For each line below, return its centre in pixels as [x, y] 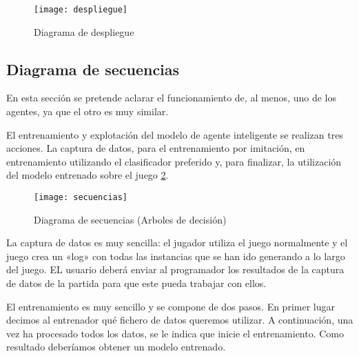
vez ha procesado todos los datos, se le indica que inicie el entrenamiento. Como [175, 333]
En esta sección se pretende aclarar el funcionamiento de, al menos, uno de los [171, 98]
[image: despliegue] [81, 10]
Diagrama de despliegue [84, 31]
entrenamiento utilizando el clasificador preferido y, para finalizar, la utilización [174, 161]
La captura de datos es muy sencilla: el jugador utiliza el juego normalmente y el [177, 243]
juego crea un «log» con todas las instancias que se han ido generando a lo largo [176, 256]
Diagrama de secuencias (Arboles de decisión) [130, 219]
